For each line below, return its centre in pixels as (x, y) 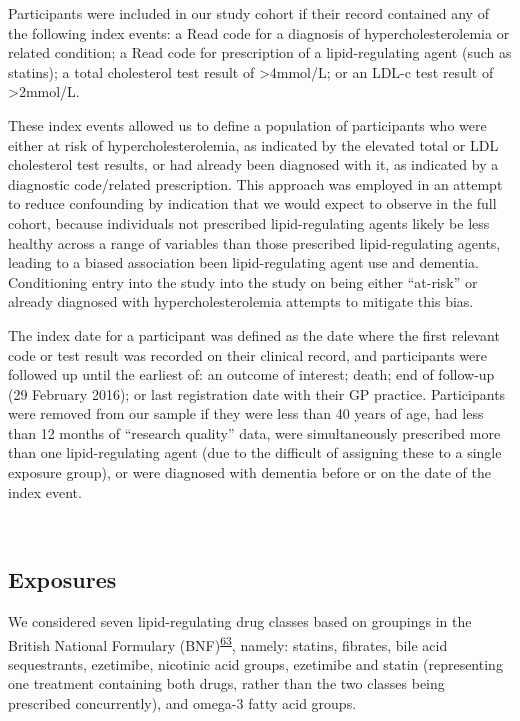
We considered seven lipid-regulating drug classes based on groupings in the (240, 621)
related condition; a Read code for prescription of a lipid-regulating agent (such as (260, 52)
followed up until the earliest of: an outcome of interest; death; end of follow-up (251, 374)
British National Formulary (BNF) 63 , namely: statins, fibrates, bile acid (228, 643)
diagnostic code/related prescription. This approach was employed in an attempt (255, 183)
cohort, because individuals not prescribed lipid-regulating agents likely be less (249, 222)
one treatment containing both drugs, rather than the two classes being (226, 683)
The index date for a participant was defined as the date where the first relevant (254, 334)
